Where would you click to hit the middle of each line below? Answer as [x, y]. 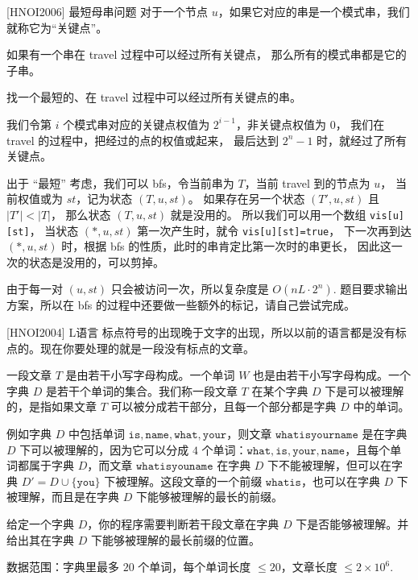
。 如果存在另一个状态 [246, 199]
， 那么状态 [81, 214]
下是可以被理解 [364, 390]
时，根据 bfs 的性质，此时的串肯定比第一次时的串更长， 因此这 [226, 246]
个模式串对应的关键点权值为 [137, 124]
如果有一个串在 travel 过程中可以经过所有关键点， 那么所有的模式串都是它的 [207, 54]
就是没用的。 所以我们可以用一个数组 [268, 214]
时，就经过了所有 [362, 140]
